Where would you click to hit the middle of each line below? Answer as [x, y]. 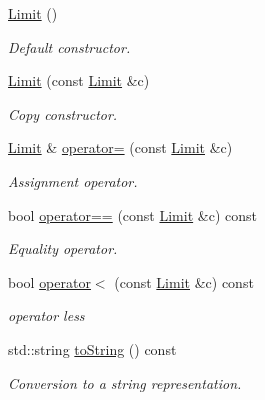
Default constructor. [69, 46]
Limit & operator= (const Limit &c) [120, 147]
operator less [46, 315]
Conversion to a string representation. [125, 382]
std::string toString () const [92, 348]
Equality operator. [63, 248]
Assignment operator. [73, 180]
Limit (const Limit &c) [79, 80]
